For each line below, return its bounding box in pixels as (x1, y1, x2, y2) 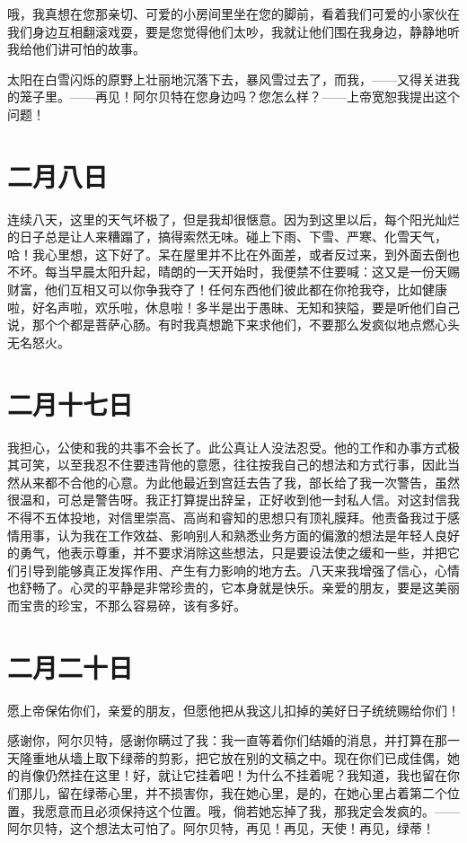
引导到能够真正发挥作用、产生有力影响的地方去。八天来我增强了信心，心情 (19, 560, 460, 579)
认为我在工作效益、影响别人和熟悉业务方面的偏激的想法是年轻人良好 (57, 525, 460, 544)
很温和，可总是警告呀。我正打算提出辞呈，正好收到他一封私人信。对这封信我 (7, 490, 460, 509)
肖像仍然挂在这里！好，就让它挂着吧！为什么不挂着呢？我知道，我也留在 (19, 766, 447, 785)
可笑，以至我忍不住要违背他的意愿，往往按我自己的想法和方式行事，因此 (19, 455, 447, 474)
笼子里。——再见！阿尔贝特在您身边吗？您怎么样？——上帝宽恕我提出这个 (19, 87, 460, 106)
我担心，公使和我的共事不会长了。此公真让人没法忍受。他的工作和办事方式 (7, 437, 447, 456)
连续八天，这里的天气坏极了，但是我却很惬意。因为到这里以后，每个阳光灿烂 (7, 209, 460, 228)
